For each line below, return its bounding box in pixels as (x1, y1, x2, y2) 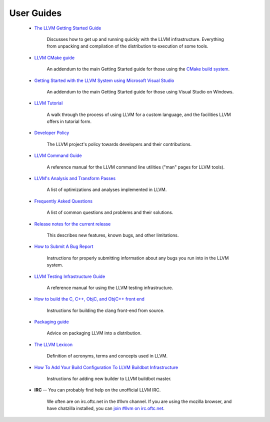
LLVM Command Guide (34, 152, 82, 158)
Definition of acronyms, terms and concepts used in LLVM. (46, 353, 168, 359)
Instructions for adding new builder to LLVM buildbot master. (46, 375, 172, 382)
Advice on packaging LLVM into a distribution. (46, 330, 142, 336)
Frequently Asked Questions (34, 198, 92, 204)
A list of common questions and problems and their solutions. (46, 209, 173, 215)
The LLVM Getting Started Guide (34, 25, 101, 31)
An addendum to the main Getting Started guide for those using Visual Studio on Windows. (46, 88, 234, 94)
